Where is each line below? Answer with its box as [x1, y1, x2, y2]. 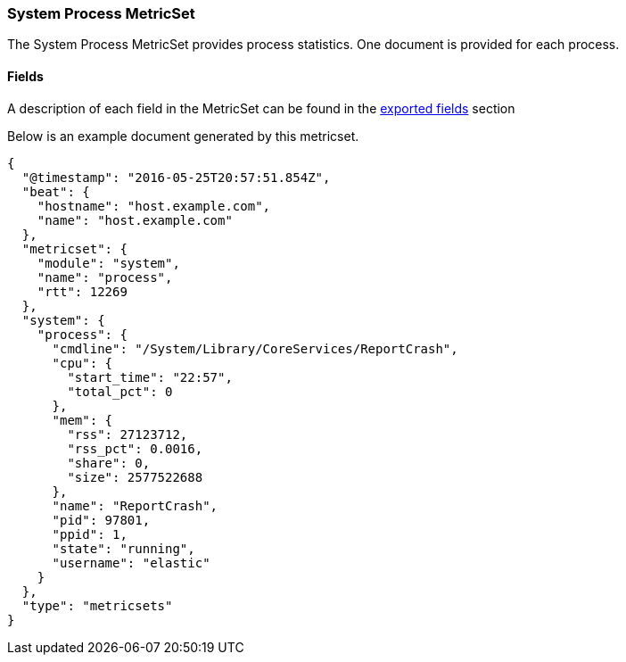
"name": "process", [37, 269, 173, 285]
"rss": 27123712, [67, 426, 188, 442]
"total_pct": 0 [67, 384, 173, 399]
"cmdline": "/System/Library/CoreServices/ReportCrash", [52, 341, 458, 356]
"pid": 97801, [52, 512, 151, 527]
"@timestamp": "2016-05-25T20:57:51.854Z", [21, 170, 331, 185]
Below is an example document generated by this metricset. [7, 128, 359, 144]
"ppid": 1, [52, 526, 128, 542]
